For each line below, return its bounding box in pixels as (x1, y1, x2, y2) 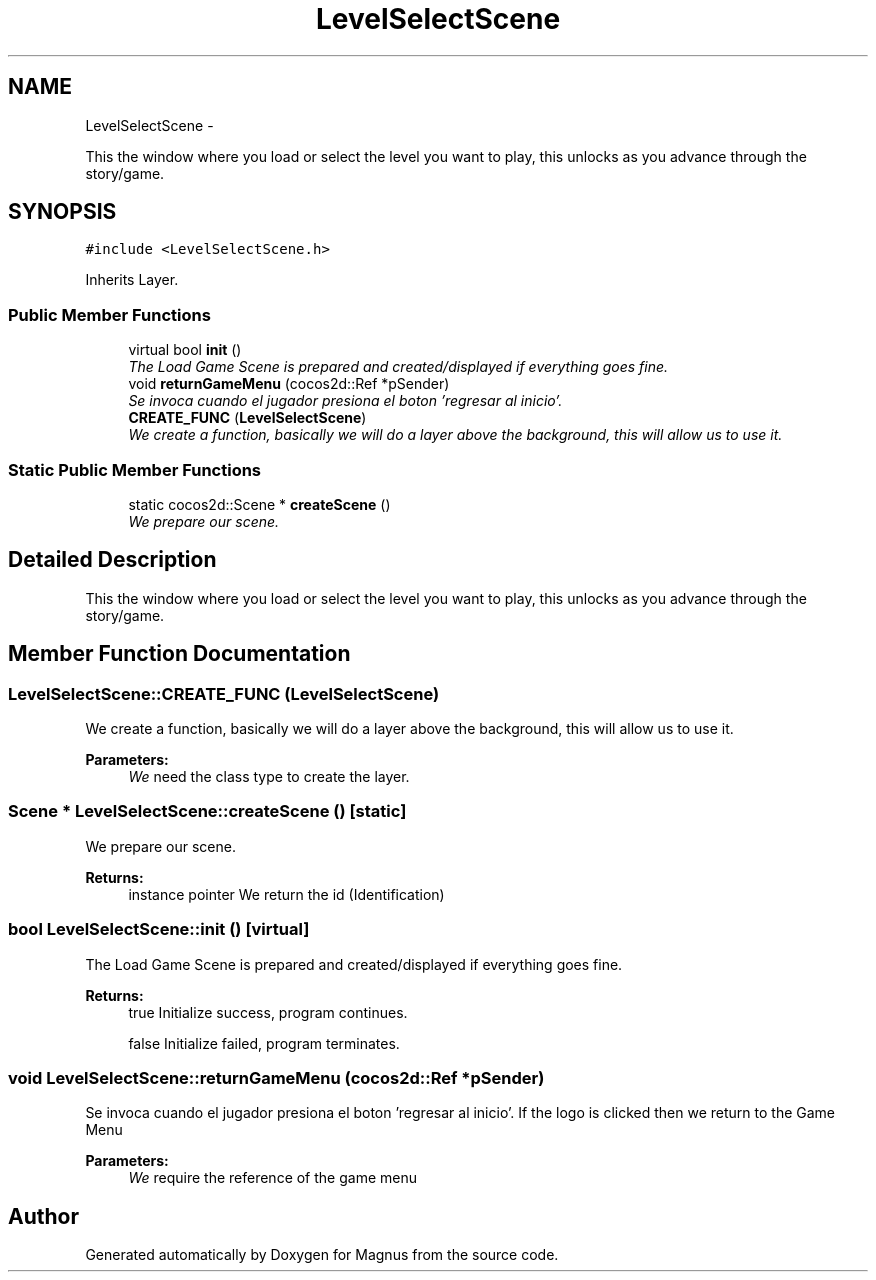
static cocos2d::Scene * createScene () (128, 495, 391, 513)
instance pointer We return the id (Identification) (128, 885, 445, 903)
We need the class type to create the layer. (128, 768, 410, 785)
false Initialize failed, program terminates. (128, 1034, 400, 1052)
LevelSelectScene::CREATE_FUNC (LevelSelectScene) (8, 683, 440, 704)
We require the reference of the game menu (128, 1169, 417, 1187)
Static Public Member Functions (8, 459, 262, 480)
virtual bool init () (128, 341, 242, 359)
